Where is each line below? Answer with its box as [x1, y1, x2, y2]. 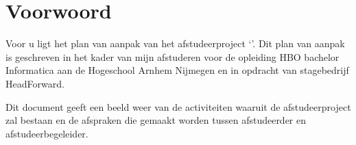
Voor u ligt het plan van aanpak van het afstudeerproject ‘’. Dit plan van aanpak [5, 36, 345, 51]
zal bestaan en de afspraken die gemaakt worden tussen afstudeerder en [5, 113, 307, 127]
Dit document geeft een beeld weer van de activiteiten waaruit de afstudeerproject [5, 99, 351, 114]
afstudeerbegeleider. [5, 126, 88, 140]
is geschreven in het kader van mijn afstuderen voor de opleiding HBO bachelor [5, 49, 340, 64]
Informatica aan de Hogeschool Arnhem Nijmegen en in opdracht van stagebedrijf [5, 63, 349, 77]
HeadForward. [5, 76, 64, 90]
